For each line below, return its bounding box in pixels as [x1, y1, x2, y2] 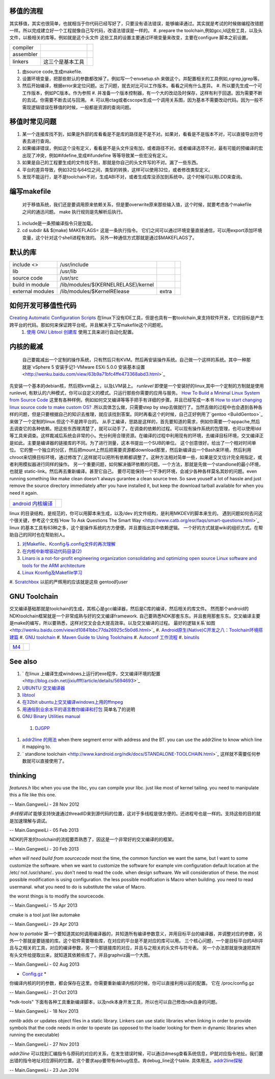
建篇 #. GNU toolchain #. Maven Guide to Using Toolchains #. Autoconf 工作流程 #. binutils [9, 634, 200, 640]
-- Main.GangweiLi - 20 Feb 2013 [9, 845, 79, 852]
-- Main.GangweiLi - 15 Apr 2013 [9, 903, 78, 909]
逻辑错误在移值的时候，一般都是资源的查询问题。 [31, 104, 134, 110]
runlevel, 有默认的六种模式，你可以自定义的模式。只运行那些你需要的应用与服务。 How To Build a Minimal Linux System [9, 390, 260, 396]
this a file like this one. [9, 792, 57, 798]
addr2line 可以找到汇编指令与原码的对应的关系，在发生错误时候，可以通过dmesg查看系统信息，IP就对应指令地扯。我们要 [9, 1050, 263, 1057]
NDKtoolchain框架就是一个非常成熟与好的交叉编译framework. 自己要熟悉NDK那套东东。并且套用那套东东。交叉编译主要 [9, 612, 261, 619]
